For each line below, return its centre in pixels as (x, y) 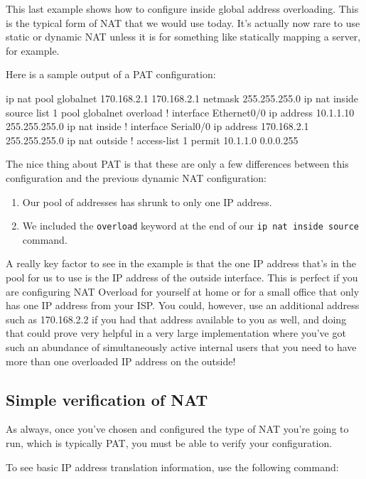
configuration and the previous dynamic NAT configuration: (136, 177)
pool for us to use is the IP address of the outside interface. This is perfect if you (182, 277)
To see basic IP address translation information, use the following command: (172, 467)
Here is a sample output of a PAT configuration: (111, 74)
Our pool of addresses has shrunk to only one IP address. (147, 201)
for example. (33, 50)
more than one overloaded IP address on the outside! (121, 361)
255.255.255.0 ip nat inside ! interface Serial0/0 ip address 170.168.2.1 (157, 126)
